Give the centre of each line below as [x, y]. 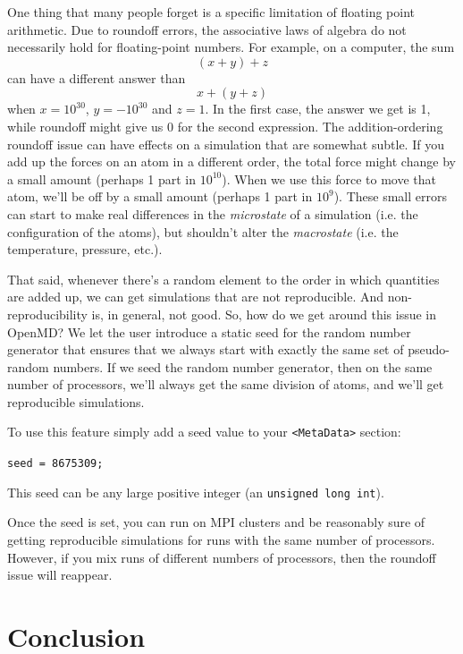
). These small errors [390, 196]
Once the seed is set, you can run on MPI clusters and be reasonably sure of [216, 522]
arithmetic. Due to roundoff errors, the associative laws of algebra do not [207, 29]
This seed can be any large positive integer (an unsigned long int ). [196, 492]
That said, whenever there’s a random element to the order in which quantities [223, 279]
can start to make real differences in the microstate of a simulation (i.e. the [213, 213]
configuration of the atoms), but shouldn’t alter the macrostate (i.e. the [203, 231]
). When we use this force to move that [329, 178]
